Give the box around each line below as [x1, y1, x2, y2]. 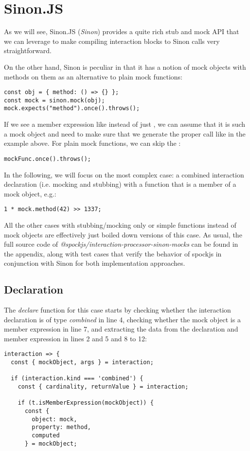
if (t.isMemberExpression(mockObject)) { [18, 399, 154, 407]
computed [32, 432, 60, 439]
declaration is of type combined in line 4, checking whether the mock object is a [4, 314, 241, 324]
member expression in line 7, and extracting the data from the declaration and [4, 324, 238, 334]
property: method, [32, 424, 91, 431]
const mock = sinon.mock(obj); [4, 97, 105, 104]
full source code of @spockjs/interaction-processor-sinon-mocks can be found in [4, 239, 238, 249]
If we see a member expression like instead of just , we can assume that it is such [4, 119, 246, 129]
